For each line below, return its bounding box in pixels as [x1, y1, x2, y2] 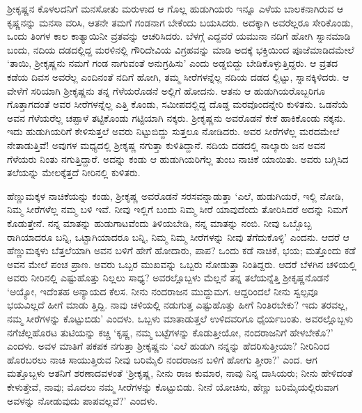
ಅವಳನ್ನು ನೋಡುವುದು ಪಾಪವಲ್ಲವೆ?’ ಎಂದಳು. [7, 393, 158, 407]
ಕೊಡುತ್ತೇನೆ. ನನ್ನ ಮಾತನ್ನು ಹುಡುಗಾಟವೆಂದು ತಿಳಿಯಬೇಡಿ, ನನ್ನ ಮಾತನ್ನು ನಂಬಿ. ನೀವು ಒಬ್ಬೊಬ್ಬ [7, 215, 312, 230]
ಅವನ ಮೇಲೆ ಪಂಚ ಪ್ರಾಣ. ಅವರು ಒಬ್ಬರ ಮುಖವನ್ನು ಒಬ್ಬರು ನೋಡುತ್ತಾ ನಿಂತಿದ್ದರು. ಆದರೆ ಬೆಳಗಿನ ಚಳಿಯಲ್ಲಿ [7, 256, 356, 271]
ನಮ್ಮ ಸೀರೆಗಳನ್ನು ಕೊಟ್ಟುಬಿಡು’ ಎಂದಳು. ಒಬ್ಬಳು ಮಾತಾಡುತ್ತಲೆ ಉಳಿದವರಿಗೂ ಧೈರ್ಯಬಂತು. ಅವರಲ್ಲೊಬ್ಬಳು [7, 311, 354, 326]
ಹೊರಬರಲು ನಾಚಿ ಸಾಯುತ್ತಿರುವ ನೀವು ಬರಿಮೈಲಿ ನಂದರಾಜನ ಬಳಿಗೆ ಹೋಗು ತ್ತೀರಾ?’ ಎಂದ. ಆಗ [7, 352, 317, 366]
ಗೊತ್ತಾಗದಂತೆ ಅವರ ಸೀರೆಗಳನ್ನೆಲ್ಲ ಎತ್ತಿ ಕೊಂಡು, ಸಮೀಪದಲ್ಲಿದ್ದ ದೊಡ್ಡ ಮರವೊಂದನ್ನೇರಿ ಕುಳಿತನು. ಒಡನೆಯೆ [7, 97, 349, 111]
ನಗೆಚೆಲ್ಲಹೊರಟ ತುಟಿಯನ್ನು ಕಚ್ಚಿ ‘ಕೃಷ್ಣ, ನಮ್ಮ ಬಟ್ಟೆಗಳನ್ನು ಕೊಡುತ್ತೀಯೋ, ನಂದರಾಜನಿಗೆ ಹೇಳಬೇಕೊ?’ [7, 325, 333, 339]
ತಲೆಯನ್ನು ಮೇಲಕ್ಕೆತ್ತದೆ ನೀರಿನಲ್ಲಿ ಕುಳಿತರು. [7, 165, 141, 180]
